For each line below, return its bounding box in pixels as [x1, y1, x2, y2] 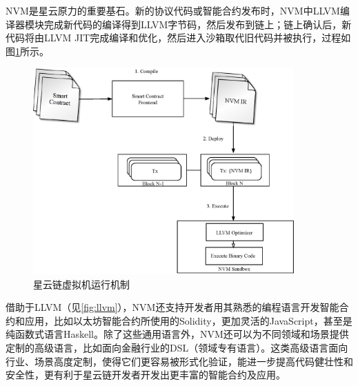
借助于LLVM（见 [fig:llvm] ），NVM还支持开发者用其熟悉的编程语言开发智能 [6, 300, 339, 314]
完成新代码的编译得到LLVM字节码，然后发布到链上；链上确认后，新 [43, 17, 352, 31]
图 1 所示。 [6, 43, 49, 58]
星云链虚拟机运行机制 [33, 276, 130, 291]
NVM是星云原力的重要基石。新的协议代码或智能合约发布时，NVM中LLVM [6, 3, 340, 17]
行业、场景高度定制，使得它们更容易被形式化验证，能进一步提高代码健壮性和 [6, 354, 353, 368]
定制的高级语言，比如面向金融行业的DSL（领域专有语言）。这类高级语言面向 [6, 341, 348, 355]
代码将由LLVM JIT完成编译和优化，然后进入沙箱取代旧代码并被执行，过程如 [6, 30, 351, 45]
